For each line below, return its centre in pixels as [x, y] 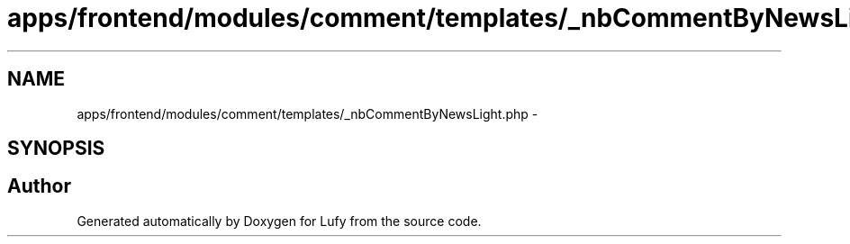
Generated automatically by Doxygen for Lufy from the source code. [279, 221]
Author [39, 186]
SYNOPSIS [56, 149]
